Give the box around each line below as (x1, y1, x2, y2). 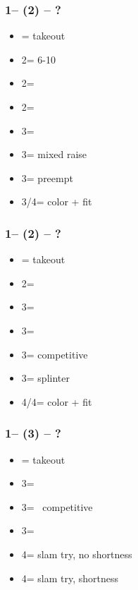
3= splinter (21, 371, 70, 385)
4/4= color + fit (21, 394, 92, 409)
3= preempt (21, 170, 73, 185)
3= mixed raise (21, 147, 87, 162)
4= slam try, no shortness (21, 546, 132, 561)
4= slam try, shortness (21, 570, 119, 585)
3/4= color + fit (21, 194, 92, 209)
